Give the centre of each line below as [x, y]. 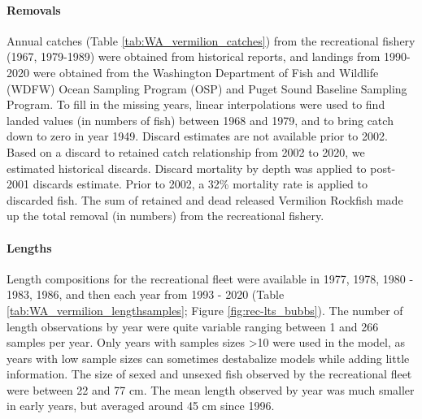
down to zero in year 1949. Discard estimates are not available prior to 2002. [197, 136]
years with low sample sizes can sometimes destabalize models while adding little [208, 358]
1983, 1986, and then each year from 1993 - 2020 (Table [146, 294]
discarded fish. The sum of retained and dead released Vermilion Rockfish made [205, 199]
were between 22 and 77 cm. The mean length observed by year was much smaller [211, 389]
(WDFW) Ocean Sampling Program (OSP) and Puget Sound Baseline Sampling [207, 88]
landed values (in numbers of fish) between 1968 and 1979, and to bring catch [200, 120]
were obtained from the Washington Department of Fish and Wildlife [206, 72]
